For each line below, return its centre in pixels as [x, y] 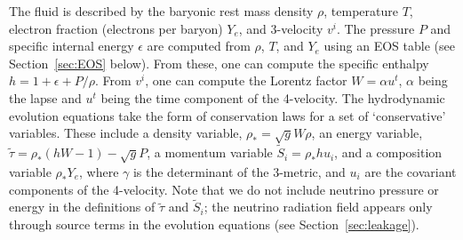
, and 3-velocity [281, 28]
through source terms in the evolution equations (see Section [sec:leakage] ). [214, 224]
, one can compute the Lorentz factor [246, 80]
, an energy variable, [367, 133]
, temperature [361, 11]
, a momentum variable [210, 152]
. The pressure [375, 28]
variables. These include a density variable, [126, 133]
